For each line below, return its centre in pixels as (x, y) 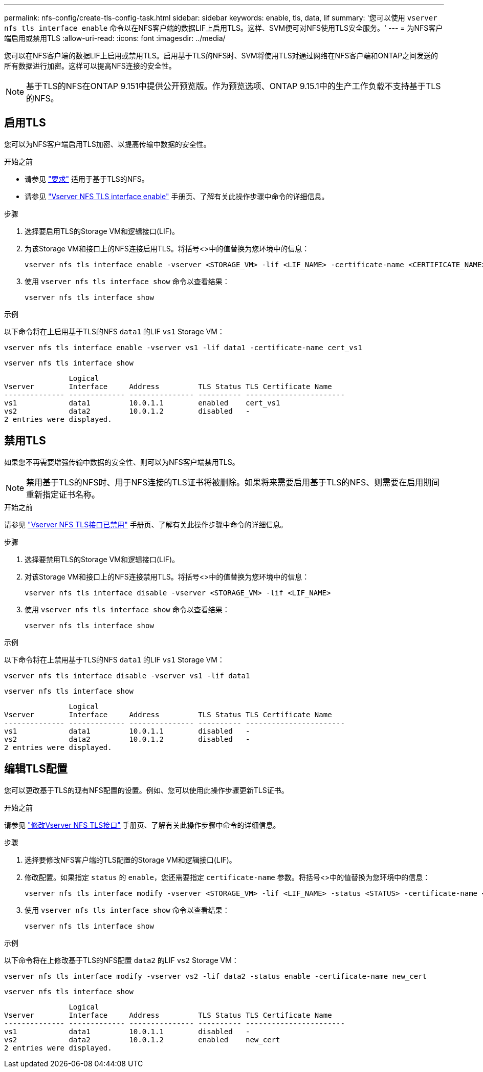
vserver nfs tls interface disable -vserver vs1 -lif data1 (127, 676)
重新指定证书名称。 (63, 494)
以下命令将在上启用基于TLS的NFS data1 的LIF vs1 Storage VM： (114, 331)
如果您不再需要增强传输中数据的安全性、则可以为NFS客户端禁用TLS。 (122, 462)
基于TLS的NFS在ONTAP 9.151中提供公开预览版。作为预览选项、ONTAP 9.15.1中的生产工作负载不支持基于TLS (234, 86)
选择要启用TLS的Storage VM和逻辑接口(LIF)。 (102, 231)
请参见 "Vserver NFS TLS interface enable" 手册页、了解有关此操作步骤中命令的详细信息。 (177, 196)
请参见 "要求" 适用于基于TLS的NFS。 (87, 179)
